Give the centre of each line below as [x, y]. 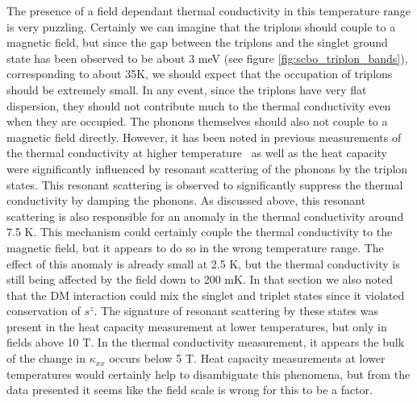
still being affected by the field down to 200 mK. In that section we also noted [200, 279]
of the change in [46, 358]
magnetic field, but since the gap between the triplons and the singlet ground [197, 42]
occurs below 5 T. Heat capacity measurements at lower [247, 358]
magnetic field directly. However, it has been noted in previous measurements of [204, 137]
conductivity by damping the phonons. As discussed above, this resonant [186, 200]
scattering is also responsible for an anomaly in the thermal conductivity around [205, 216]
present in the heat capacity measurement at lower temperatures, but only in [197, 326]
